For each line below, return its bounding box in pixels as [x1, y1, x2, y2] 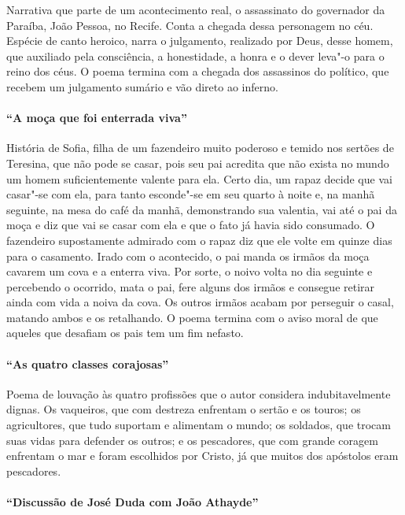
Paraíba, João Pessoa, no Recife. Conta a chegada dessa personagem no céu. [6, 17, 374, 33]
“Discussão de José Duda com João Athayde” [6, 494, 259, 510]
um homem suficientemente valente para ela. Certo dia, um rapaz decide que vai [6, 170, 392, 187]
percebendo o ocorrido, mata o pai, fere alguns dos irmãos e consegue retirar [6, 278, 375, 295]
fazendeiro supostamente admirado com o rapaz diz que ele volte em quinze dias [6, 232, 392, 248]
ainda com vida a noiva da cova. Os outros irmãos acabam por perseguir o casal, [6, 294, 394, 310]
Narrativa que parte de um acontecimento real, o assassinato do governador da [6, 2, 385, 17]
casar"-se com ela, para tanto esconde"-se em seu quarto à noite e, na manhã [6, 186, 375, 202]
